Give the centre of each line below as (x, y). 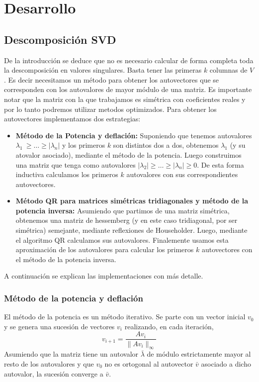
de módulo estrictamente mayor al (199, 354)
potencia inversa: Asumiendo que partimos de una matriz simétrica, (123, 210)
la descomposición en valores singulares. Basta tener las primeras (103, 70)
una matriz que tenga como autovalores (76, 164)
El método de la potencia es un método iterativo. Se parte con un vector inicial (125, 317)
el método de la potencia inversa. (66, 259)
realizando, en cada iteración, (169, 326)
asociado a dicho (226, 363)
